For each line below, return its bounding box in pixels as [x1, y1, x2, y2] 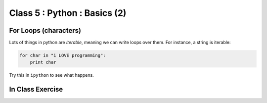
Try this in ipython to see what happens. [9, 72, 94, 78]
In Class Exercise [9, 85, 63, 94]
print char [30, 59, 56, 65]
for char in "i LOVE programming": [19, 52, 106, 58]
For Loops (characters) [9, 26, 82, 35]
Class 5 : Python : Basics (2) [9, 7, 127, 18]
